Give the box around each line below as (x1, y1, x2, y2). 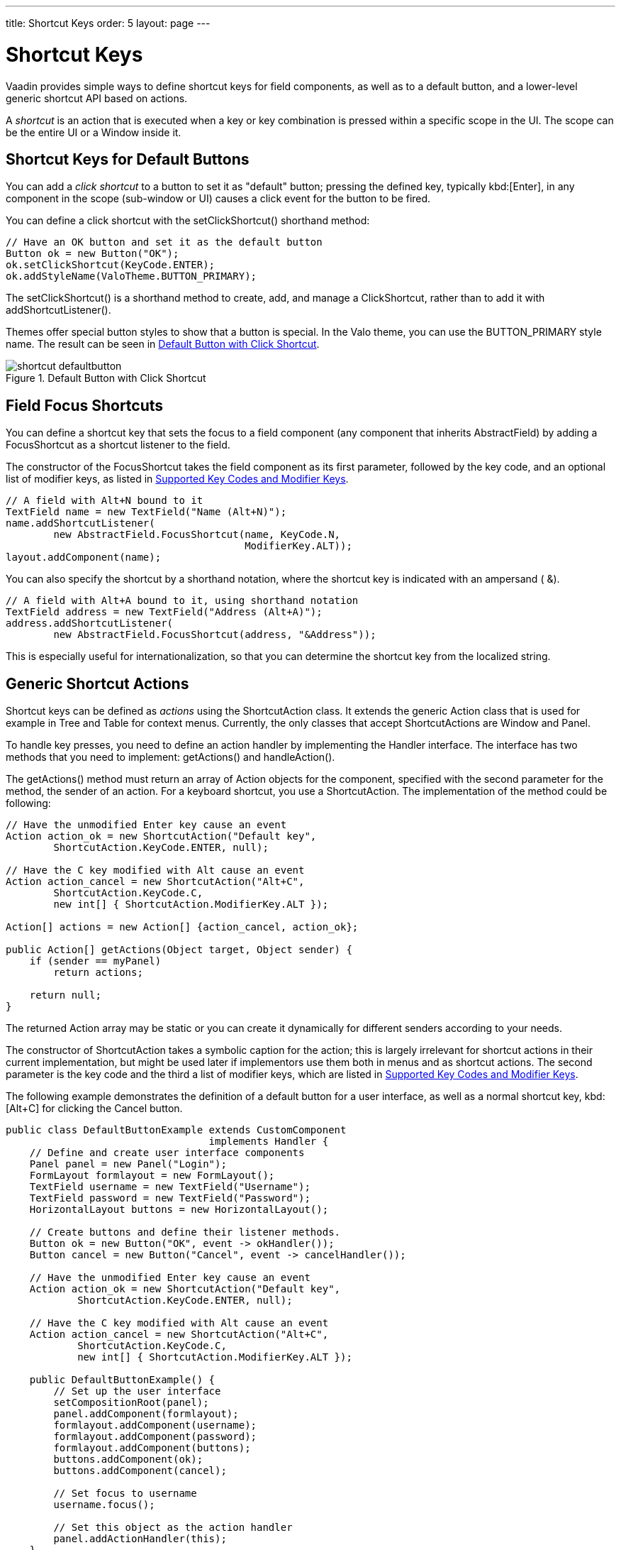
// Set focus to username (53, 1488, 197, 1500)
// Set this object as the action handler (53, 1522, 293, 1534)
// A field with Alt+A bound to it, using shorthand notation (6, 595, 359, 607)
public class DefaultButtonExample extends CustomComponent (6, 1124, 347, 1136)
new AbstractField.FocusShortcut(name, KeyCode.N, (53, 529, 341, 541)
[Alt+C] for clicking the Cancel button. (6, 1102, 183, 1115)
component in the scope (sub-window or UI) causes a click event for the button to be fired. (6, 192, 431, 205)
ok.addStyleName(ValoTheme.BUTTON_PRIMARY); (6, 270, 257, 282)
